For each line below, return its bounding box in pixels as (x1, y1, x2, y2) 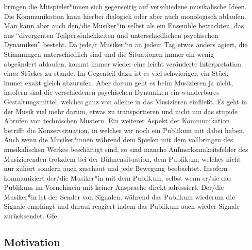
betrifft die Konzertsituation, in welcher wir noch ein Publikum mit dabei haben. (4, 125, 245, 135)
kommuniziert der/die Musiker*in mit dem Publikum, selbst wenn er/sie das (4, 172, 232, 183)
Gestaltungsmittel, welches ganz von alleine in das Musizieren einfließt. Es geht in (4, 96, 247, 106)
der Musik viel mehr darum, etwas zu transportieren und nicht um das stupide (4, 106, 238, 116)
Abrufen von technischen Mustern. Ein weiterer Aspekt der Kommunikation (4, 116, 230, 126)
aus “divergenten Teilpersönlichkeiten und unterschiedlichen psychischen (4, 30, 218, 40)
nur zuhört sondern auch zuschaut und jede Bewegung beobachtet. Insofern (4, 163, 228, 173)
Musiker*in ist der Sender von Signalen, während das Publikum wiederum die (4, 191, 235, 201)
